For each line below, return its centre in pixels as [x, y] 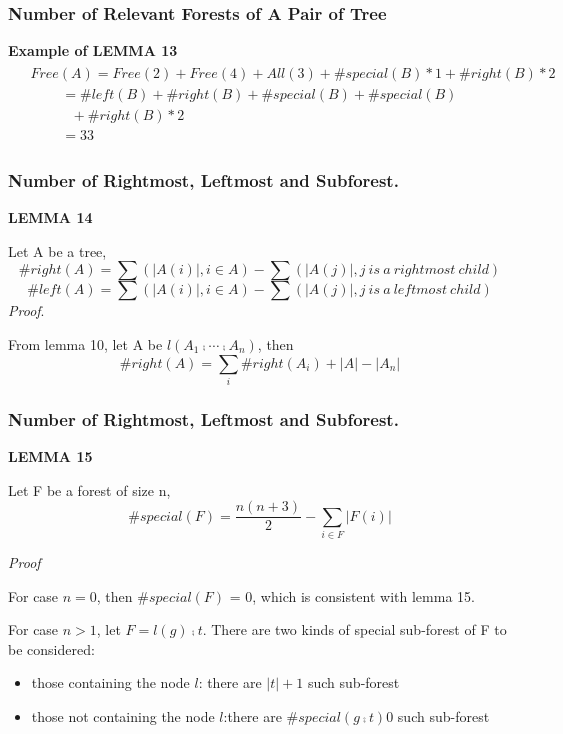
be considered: [51, 648]
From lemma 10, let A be [85, 343]
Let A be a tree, [57, 250]
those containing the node [110, 682]
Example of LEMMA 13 [93, 50]
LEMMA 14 [50, 217]
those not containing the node [123, 716]
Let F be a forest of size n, [89, 489]
